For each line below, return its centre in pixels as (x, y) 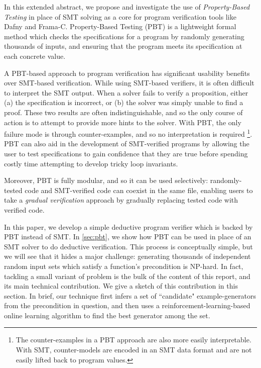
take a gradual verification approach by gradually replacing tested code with (121, 200)
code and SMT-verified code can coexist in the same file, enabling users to (139, 190)
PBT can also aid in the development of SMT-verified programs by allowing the (127, 144)
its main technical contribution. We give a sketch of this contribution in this (121, 286)
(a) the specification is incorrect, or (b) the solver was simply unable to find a (124, 102)
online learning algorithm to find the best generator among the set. (107, 315)
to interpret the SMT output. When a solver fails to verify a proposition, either (126, 92)
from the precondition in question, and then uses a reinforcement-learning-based (127, 305)
